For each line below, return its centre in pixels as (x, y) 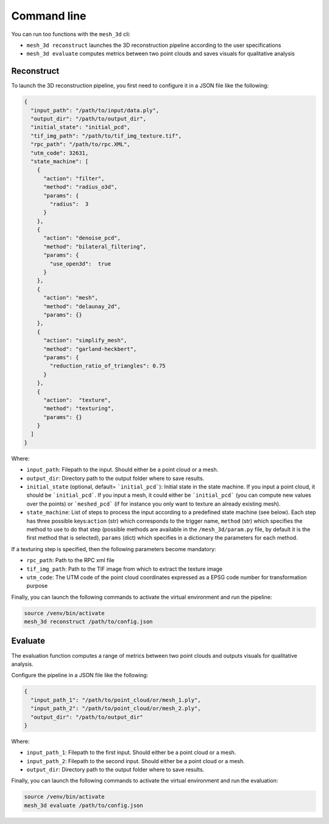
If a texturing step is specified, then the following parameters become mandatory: (114, 549)
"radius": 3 (69, 204)
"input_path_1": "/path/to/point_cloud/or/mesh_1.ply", (116, 700)
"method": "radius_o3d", (81, 187)
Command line (49, 16)
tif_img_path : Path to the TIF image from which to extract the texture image (125, 569)
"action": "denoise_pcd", (82, 238)
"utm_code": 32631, (60, 153)
